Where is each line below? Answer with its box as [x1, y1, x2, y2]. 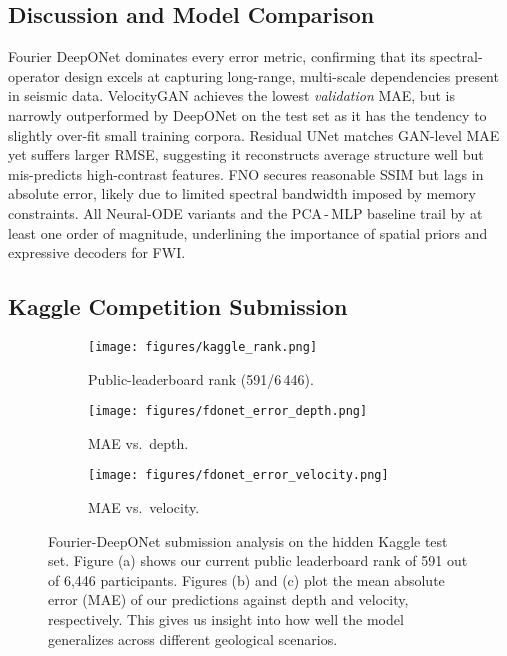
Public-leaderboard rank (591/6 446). [88, 368, 314, 389]
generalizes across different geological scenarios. [48, 628, 338, 649]
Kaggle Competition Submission [8, 291, 348, 322]
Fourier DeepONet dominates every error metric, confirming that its [8, 46, 426, 67]
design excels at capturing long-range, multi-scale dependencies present [64, 65, 499, 86]
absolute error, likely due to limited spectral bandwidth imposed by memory [8, 183, 476, 204]
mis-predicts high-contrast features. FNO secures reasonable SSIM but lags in [8, 163, 484, 184]
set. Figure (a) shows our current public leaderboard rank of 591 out [48, 550, 468, 571]
